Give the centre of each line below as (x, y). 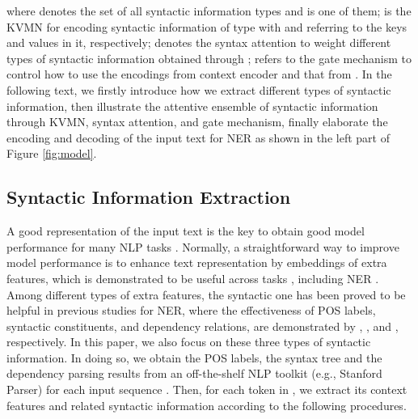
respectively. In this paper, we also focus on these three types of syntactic (189, 342)
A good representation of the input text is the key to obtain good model (186, 231)
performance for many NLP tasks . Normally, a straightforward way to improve (203, 246)
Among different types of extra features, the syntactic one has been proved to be (206, 294)
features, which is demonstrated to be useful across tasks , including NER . (193, 278)
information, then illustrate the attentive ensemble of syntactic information (192, 106)
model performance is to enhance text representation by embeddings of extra (197, 262)
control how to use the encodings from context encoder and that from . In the (199, 74)
